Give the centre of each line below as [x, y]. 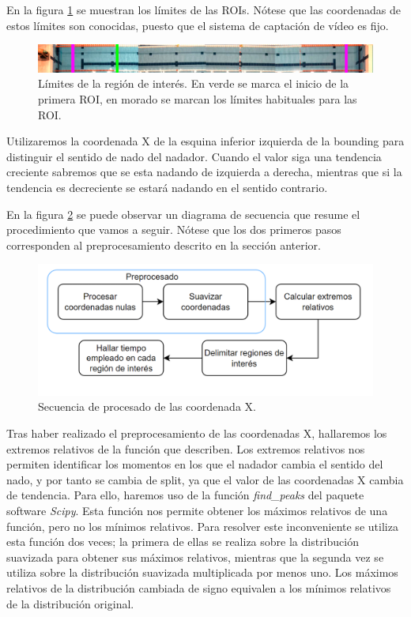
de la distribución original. [70, 603]
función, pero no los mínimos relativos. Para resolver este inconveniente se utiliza [202, 526]
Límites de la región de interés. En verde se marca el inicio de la [194, 83]
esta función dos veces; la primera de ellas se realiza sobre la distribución [183, 542]
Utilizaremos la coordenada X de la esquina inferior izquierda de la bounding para [205, 141]
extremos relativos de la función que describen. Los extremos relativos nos [186, 448]
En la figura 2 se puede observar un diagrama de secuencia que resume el [183, 214]
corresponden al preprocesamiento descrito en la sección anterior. [164, 245]
